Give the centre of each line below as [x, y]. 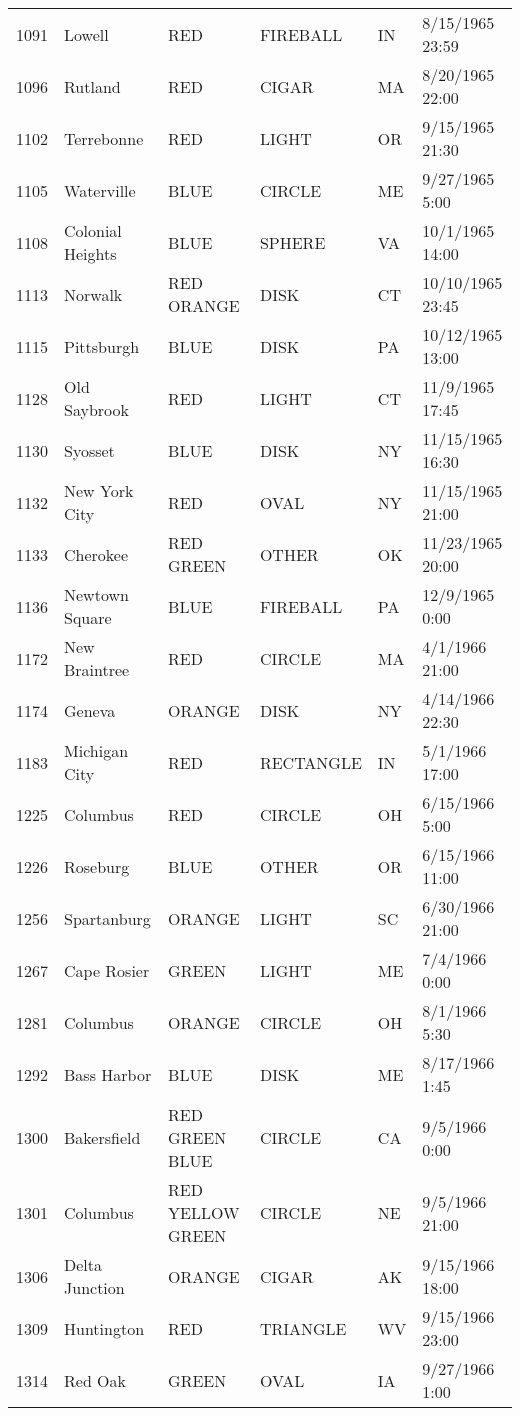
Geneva [90, 710]
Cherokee [96, 554]
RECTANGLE [310, 762]
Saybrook [96, 409]
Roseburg [97, 866]
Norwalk [93, 294]
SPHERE [292, 242]
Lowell [86, 34]
